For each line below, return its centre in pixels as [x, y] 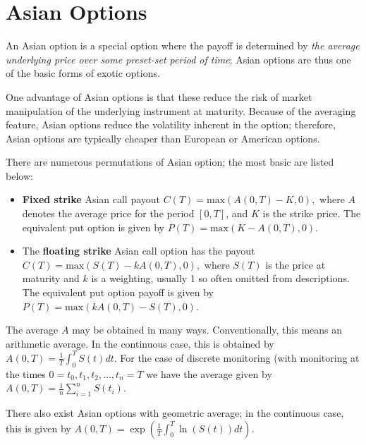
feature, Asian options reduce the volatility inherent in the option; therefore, [171, 124]
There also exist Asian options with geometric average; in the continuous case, [175, 413]
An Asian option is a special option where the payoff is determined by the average [183, 45]
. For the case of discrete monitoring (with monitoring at [237, 357]
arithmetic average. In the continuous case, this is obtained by [140, 343]
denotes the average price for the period [108, 213]
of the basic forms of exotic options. [83, 73]
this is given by [38, 428]
